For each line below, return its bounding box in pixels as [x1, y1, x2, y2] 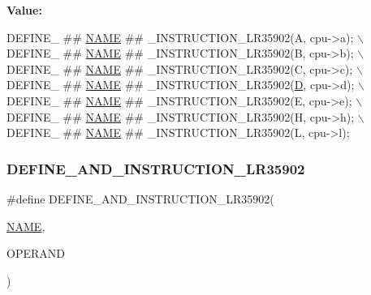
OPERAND [6, 245, 65, 262]
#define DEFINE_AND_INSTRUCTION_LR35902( [6, 190, 274, 207]
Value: [6, 2, 42, 18]
